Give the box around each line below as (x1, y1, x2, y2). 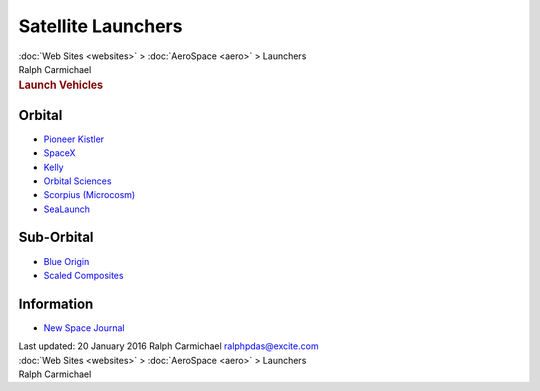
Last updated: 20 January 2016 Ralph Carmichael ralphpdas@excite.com (18, 340, 319, 352)
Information (18, 295, 94, 312)
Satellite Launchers (18, 15, 183, 37)
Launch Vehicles (18, 78, 104, 92)
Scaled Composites (43, 269, 124, 281)
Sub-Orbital (18, 229, 94, 246)
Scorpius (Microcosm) (43, 189, 136, 201)
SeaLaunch (43, 203, 90, 215)
